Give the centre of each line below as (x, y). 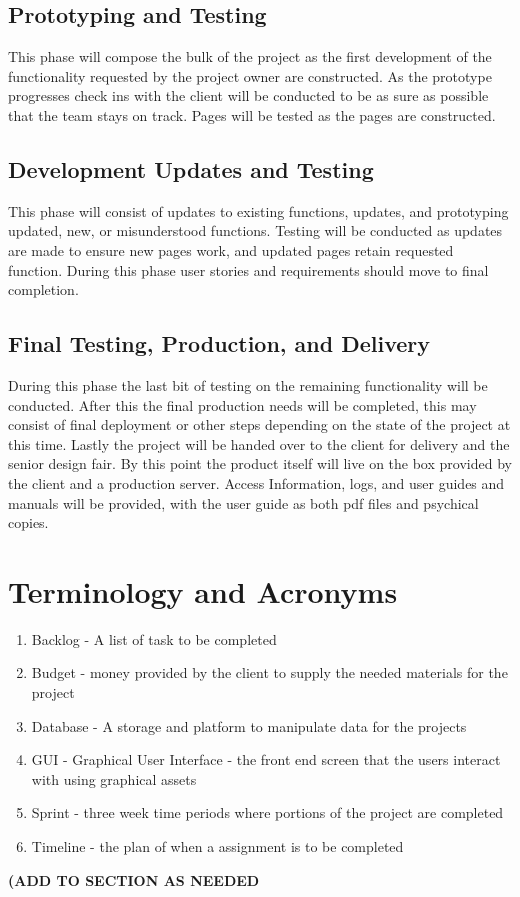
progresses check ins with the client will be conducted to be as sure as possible (248, 95)
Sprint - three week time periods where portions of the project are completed (267, 812)
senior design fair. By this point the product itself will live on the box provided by (260, 463)
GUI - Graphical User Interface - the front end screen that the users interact (266, 759)
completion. (43, 289)
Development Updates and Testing (191, 168)
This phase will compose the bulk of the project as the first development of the (250, 56)
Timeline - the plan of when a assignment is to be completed (217, 845)
